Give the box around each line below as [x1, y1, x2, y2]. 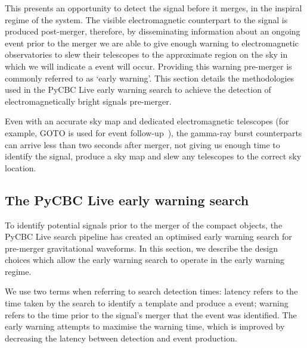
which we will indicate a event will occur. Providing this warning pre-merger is [5, 59, 292, 72]
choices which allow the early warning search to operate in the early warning [5, 253, 284, 266]
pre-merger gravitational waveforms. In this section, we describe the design [5, 242, 278, 254]
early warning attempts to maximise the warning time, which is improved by [5, 320, 285, 333]
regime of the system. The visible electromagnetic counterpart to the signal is [5, 13, 288, 26]
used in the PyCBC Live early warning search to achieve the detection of [5, 83, 271, 96]
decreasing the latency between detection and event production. [5, 331, 237, 344]
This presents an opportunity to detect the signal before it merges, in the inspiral [5, 2, 302, 14]
